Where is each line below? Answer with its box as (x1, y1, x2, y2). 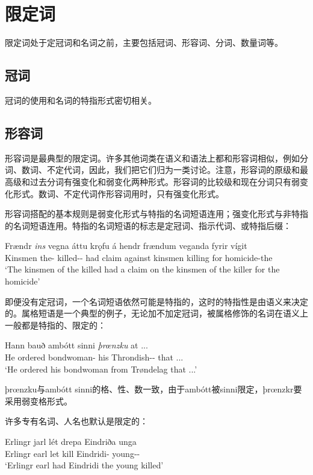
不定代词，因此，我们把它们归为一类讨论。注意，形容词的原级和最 (46, 163, 308, 176)
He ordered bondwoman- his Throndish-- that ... (5, 351, 184, 363)
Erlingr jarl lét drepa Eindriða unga (5, 435, 137, 447)
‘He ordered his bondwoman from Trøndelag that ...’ (5, 362, 197, 375)
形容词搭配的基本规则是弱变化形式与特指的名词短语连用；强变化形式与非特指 (5, 207, 308, 220)
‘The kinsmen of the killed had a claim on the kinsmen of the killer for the (5, 263, 280, 275)
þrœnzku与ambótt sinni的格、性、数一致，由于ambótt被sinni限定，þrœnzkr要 (5, 383, 302, 395)
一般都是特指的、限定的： (5, 318, 106, 331)
